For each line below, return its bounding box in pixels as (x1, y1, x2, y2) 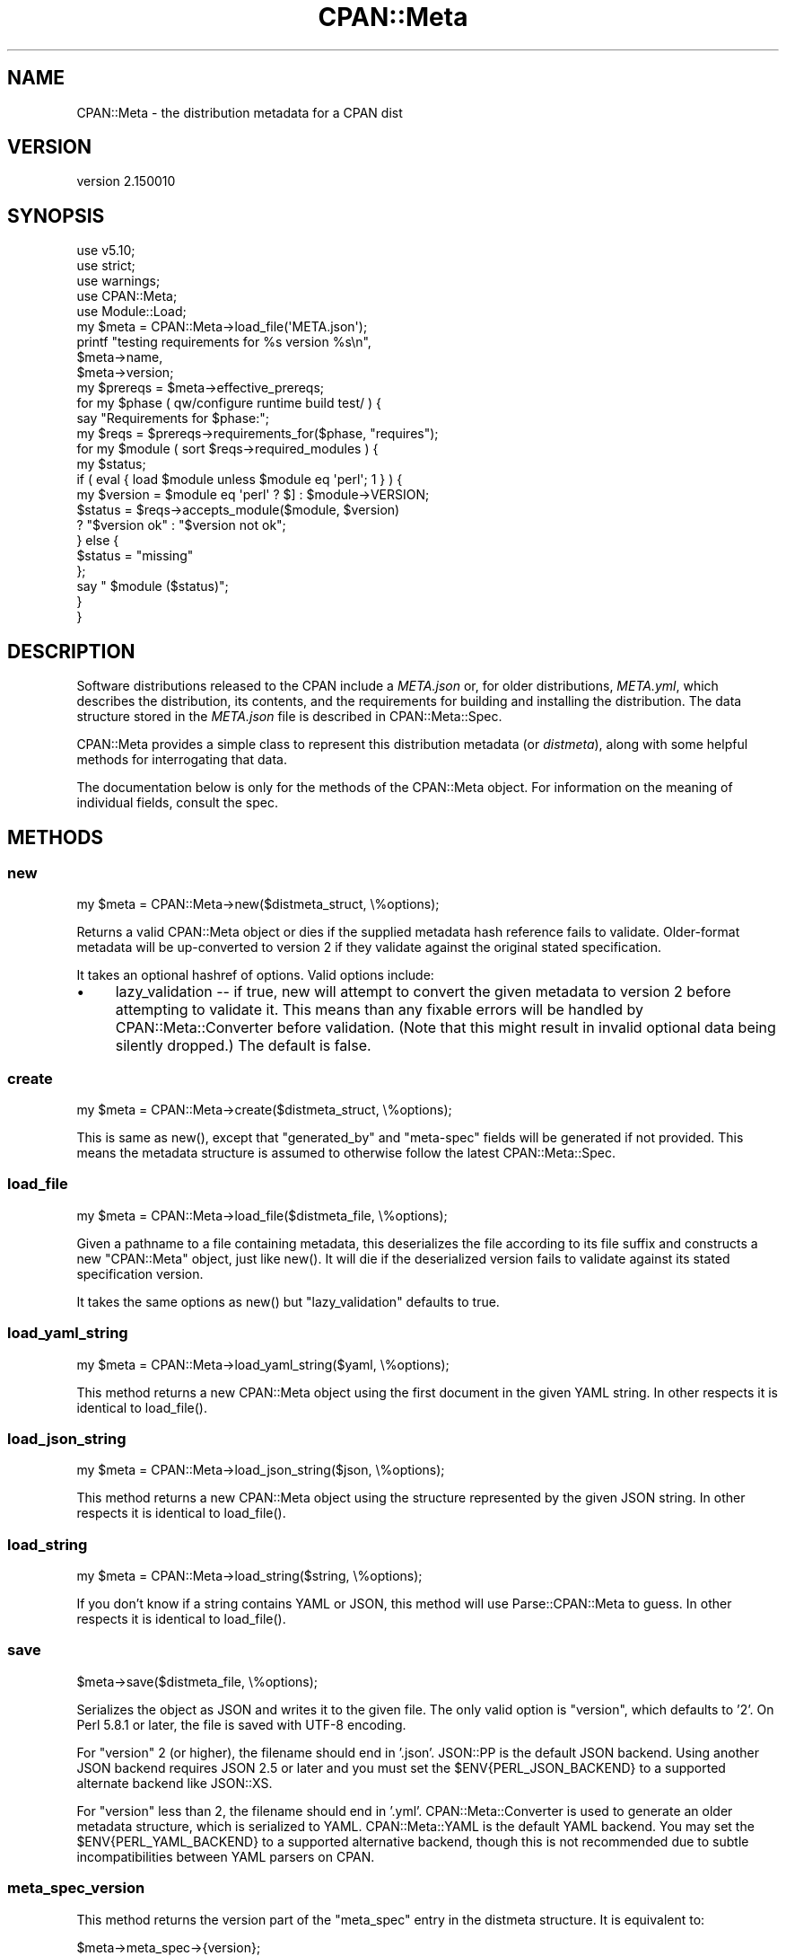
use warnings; (76, 273, 161, 289)
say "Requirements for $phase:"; (76, 410, 270, 427)
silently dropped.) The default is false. (115, 1036, 371, 1055)
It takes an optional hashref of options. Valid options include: (76, 967, 434, 983)
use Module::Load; (76, 304, 187, 320)
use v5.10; (76, 242, 135, 259)
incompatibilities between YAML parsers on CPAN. (76, 1848, 375, 1864)
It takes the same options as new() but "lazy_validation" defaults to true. (76, 1293, 500, 1309)
